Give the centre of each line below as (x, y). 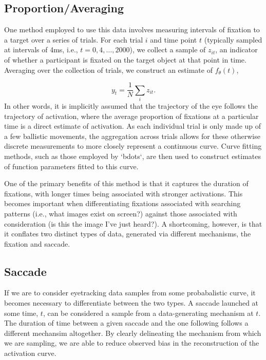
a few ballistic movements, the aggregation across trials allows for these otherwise (132, 136)
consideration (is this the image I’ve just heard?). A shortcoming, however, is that (133, 223)
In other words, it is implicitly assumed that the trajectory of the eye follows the (131, 105)
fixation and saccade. (37, 243)
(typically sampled (233, 39)
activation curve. (30, 353)
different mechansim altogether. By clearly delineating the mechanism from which (133, 333)
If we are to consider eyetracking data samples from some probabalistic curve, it (130, 293)
